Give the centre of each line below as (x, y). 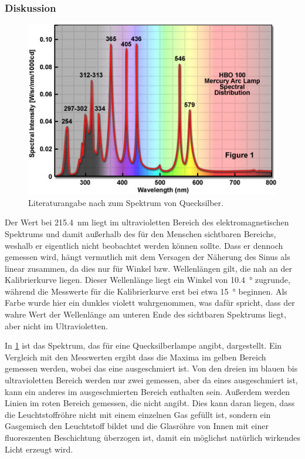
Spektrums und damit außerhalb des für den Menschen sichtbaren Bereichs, (140, 233)
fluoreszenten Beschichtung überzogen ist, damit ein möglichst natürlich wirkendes (152, 437)
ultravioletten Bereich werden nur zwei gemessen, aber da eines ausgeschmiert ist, (151, 380)
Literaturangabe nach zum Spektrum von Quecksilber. (126, 202)
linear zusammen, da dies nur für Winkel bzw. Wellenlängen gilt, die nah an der (148, 268)
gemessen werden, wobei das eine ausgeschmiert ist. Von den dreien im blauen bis (151, 368)
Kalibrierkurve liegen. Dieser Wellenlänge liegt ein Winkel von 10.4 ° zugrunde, (148, 280)
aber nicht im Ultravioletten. (56, 325)
